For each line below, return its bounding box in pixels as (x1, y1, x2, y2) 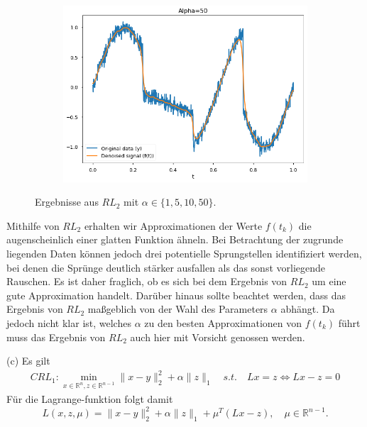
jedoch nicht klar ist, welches (6, 315, 131, 330)
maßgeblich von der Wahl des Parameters (87, 301, 268, 316)
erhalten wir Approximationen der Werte (84, 218, 263, 233)
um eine (312, 274, 346, 289)
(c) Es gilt (6, 353, 50, 368)
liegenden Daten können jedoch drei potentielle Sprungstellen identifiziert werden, (6, 245, 362, 260)
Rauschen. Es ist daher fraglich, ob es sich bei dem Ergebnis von (6, 274, 287, 289)
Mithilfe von (6, 218, 60, 233)
